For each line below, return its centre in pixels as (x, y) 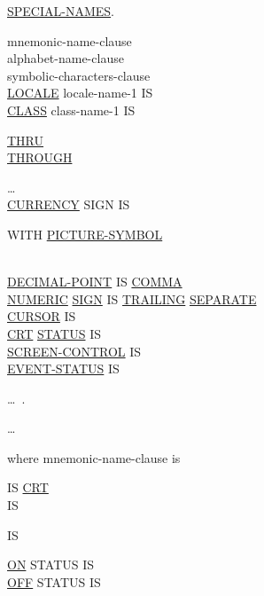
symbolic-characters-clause (79, 75)
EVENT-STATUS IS (63, 369)
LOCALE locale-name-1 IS (80, 93)
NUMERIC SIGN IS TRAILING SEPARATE (132, 298)
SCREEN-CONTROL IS (74, 351)
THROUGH (40, 157)
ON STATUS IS (51, 565)
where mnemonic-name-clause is (94, 457)
